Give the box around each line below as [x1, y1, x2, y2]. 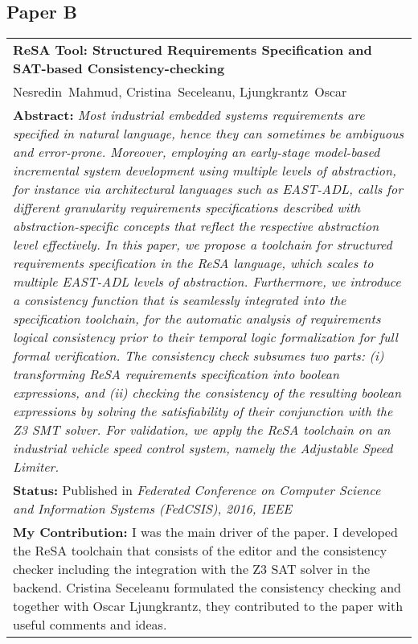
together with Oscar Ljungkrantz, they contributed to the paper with [13, 597, 404, 616]
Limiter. [13, 457, 59, 477]
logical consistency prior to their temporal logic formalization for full [13, 328, 398, 347]
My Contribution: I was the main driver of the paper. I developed [13, 522, 398, 542]
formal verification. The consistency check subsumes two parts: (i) [13, 346, 384, 365]
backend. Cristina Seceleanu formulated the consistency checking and [13, 578, 402, 597]
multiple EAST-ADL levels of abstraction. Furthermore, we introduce [13, 272, 401, 291]
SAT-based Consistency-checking [13, 59, 225, 78]
